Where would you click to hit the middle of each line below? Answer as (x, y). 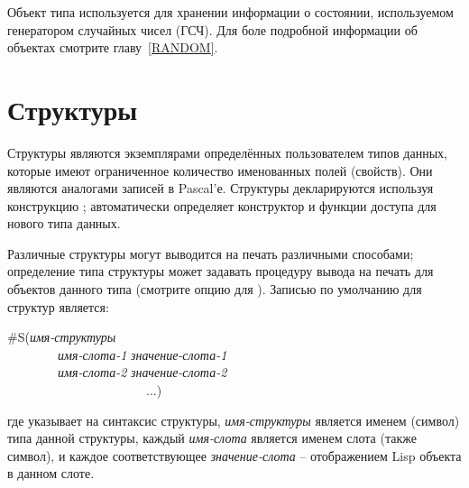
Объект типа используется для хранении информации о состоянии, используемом (230, 12)
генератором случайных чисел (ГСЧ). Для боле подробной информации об (212, 29)
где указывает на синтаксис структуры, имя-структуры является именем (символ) (234, 420)
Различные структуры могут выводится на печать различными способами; (211, 253)
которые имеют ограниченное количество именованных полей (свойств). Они (220, 170)
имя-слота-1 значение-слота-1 (143, 354)
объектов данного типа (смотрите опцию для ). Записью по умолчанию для (215, 289)
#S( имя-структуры (62, 337)
